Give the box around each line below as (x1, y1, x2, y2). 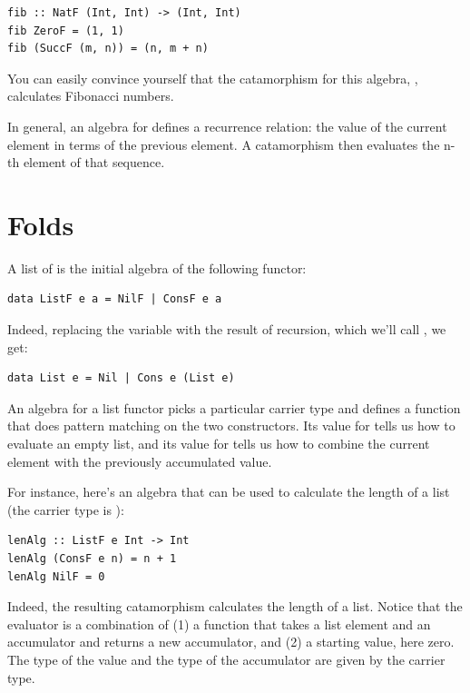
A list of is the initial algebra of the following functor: (7, 258, 307, 277)
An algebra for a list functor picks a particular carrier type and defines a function (7, 398, 461, 417)
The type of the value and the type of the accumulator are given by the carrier (7, 649, 446, 668)
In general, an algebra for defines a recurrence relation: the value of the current (7, 116, 447, 135)
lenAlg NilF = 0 (7, 569, 105, 583)
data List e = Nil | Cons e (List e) (7, 371, 235, 385)
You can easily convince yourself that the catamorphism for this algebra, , (7, 68, 418, 87)
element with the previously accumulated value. (7, 451, 272, 470)
